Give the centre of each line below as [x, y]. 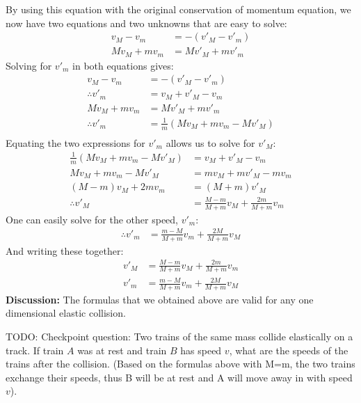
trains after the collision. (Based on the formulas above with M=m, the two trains [180, 364]
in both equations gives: [123, 65]
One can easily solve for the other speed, [92, 219]
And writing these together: [65, 250]
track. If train [35, 350]
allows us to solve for [210, 142]
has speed [201, 350]
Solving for [29, 65]
